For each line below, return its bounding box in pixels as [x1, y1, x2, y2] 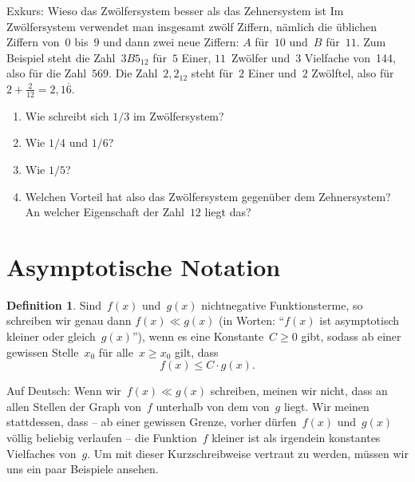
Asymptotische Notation [6, 250, 281, 282]
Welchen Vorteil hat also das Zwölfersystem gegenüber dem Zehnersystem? [25, 188, 391, 204]
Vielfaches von [6, 444, 77, 461]
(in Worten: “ [219, 312, 285, 329]
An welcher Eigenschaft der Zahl [25, 203, 184, 220]
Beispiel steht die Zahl [6, 49, 116, 65]
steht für [191, 65, 234, 81]
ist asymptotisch [319, 312, 400, 329]
